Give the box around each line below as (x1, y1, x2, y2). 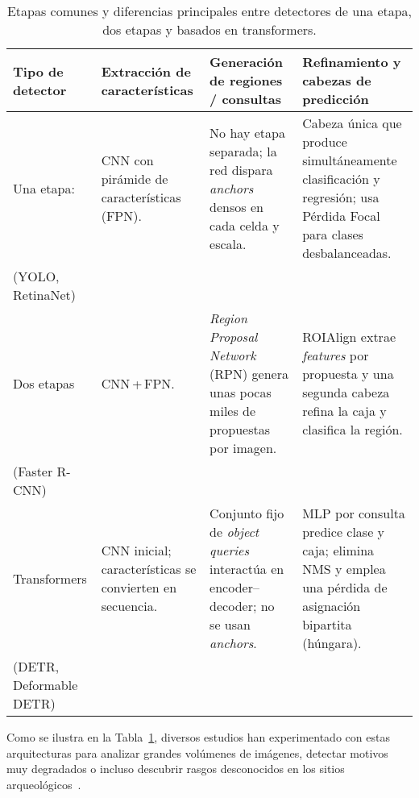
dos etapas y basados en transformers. (102, 20, 317, 39)
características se (101, 559, 197, 578)
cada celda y (209, 215, 280, 235)
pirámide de (101, 169, 168, 188)
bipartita (302, 615, 352, 634)
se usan (209, 615, 251, 634)
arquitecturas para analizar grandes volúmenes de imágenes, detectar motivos (6, 744, 388, 761)
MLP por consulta (302, 504, 405, 522)
